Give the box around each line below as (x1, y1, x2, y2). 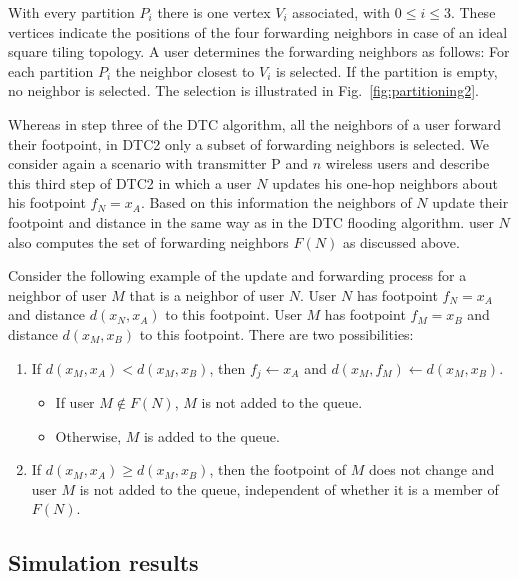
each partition (8, 60, 94, 81)
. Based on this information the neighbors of (140, 192, 412, 213)
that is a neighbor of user (129, 284, 285, 305)
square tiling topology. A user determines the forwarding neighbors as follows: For (8, 41, 510, 62)
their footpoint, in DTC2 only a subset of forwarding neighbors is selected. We (8, 133, 490, 154)
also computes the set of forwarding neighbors (8, 231, 289, 252)
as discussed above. (342, 231, 460, 252)
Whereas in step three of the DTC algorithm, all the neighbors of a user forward (8, 113, 502, 134)
